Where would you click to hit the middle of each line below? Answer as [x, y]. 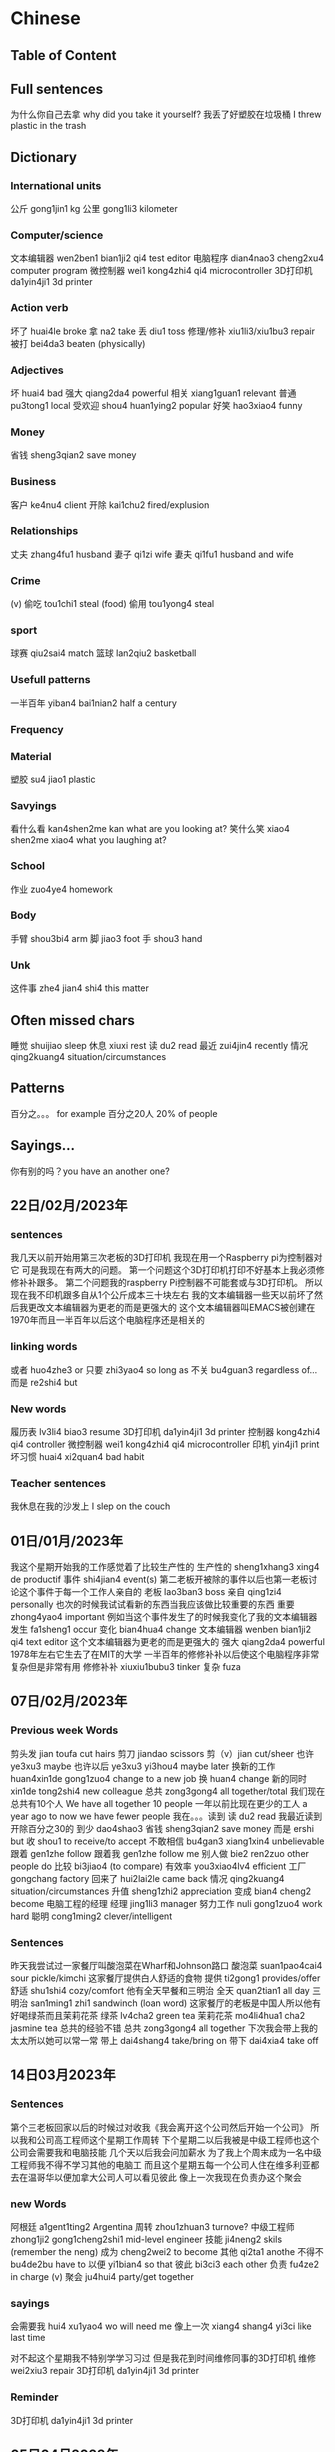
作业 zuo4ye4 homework [61, 889]
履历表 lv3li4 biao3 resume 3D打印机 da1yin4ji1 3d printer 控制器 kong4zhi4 [165, 1431]
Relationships [44, 531]
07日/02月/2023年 [69, 1701]
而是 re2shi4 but [44, 1382]
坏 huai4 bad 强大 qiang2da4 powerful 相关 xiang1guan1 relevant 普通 [153, 393]
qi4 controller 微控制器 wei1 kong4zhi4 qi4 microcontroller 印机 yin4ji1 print [165, 1444]
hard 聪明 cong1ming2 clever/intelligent [91, 1916]
